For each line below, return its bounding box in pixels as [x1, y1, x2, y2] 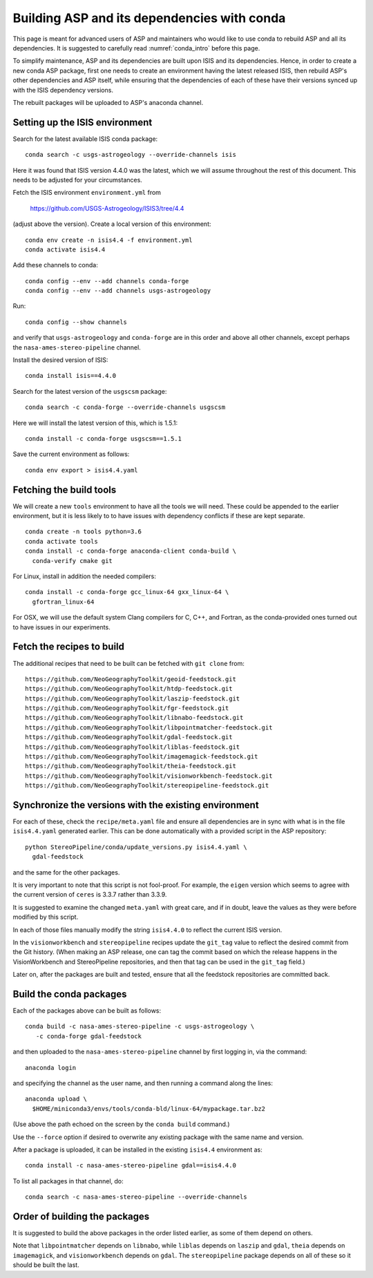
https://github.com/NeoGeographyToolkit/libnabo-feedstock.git [25, 714, 244, 722]
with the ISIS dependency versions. [12, 86, 114, 94]
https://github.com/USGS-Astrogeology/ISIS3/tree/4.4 [30, 204, 184, 212]
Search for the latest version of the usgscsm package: [12, 387, 167, 395]
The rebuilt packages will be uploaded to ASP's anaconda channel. [12, 98, 204, 106]
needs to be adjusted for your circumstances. [12, 175, 143, 184]
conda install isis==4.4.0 [25, 372, 117, 380]
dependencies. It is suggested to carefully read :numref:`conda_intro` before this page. [12, 44, 260, 52]
